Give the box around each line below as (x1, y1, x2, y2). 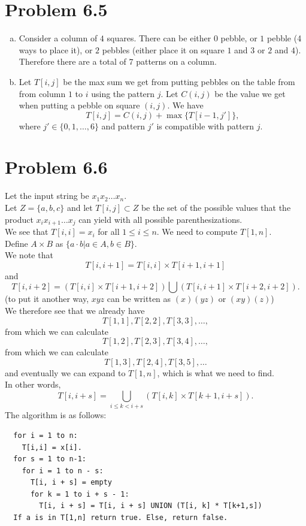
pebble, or (220, 32, 257, 44)
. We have (167, 99, 204, 111)
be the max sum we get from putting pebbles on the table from (63, 75, 295, 87)
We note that (5, 249, 53, 261)
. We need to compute (156, 225, 238, 238)
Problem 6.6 (5, 155, 108, 179)
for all (98, 225, 120, 238)
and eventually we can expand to (5, 366, 126, 379)
